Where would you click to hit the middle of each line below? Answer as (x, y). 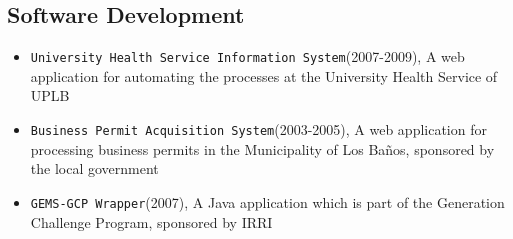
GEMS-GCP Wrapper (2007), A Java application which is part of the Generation (267, 201)
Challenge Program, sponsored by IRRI (151, 221)
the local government (94, 168)
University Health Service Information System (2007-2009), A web (247, 56)
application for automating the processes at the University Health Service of (264, 75)
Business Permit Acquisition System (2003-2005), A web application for (258, 129)
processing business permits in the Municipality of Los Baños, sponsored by (262, 148)
